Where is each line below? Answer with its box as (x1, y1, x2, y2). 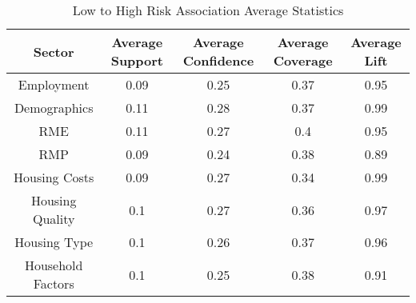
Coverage (273, 51, 333, 70)
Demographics (14, 98, 94, 117)
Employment (18, 75, 90, 94)
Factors (33, 274, 74, 293)
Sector (33, 42, 74, 61)
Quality (32, 209, 75, 228)
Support (110, 51, 164, 70)
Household (24, 256, 83, 274)
